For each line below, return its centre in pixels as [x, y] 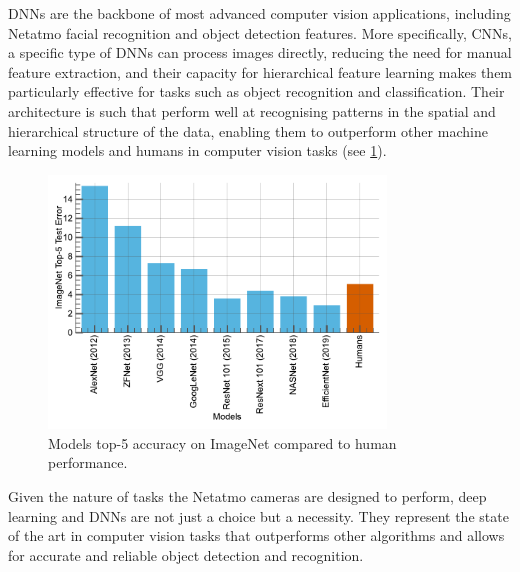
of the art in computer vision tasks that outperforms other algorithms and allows [256, 535]
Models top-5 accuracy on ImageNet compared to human [222, 442]
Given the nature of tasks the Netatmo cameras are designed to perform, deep [247, 495]
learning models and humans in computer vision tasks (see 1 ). [197, 150]
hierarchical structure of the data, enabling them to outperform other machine [248, 130]
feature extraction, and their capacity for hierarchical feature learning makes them [260, 71]
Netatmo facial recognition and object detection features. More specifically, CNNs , [260, 32]
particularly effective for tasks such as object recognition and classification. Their [256, 91]
